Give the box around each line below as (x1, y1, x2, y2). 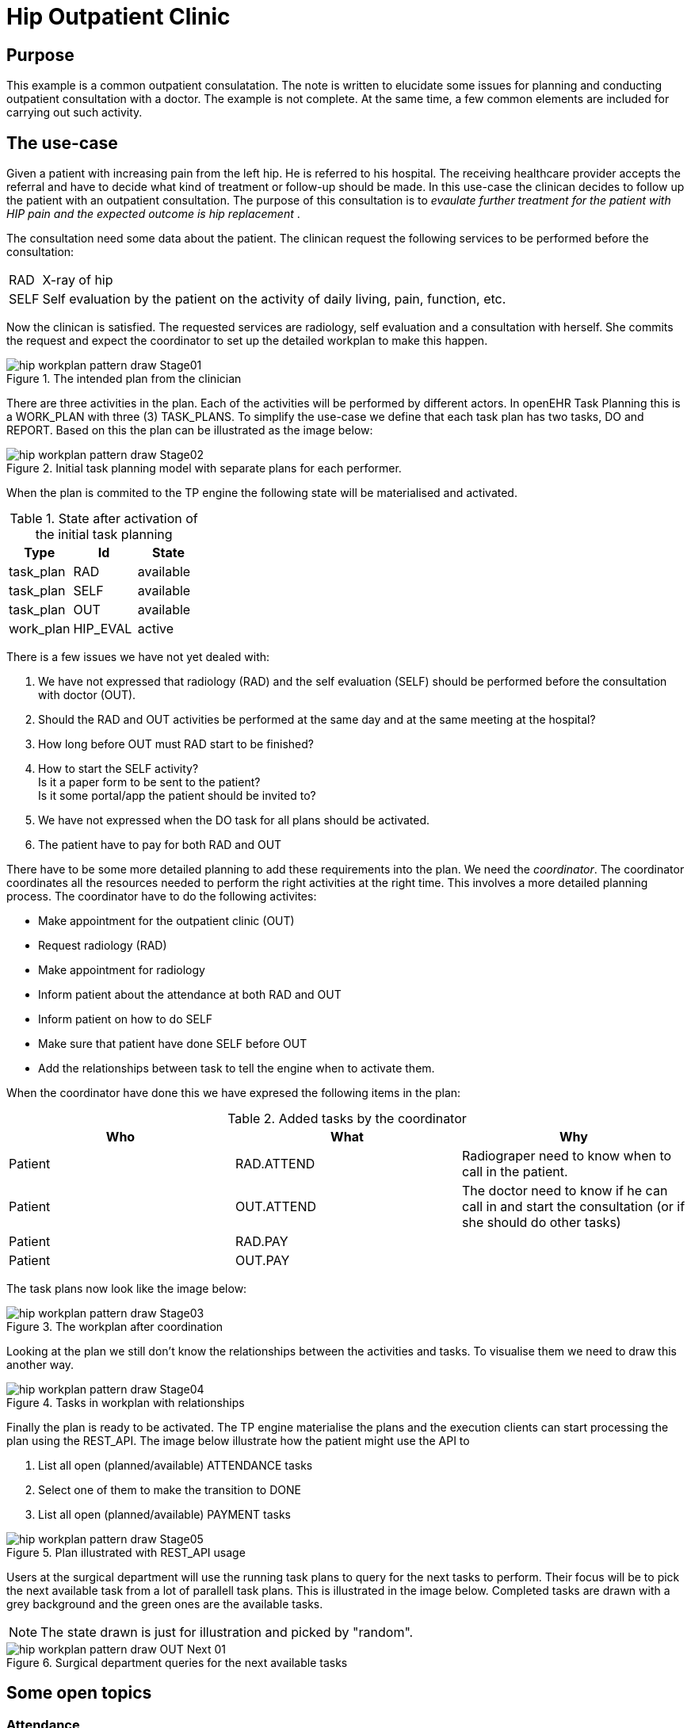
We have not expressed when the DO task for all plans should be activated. (38, 813, 430, 828)
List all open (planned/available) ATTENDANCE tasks (38, 1458, 313, 1473)
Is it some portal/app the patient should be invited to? (38, 789, 316, 803)
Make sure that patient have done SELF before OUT (38, 1037, 307, 1051)
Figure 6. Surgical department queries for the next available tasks (6, 1656, 348, 1670)
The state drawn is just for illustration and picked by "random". (40, 1624, 414, 1641)
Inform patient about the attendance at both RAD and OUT (38, 988, 342, 1002)
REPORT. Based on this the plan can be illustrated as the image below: (6, 423, 373, 438)
